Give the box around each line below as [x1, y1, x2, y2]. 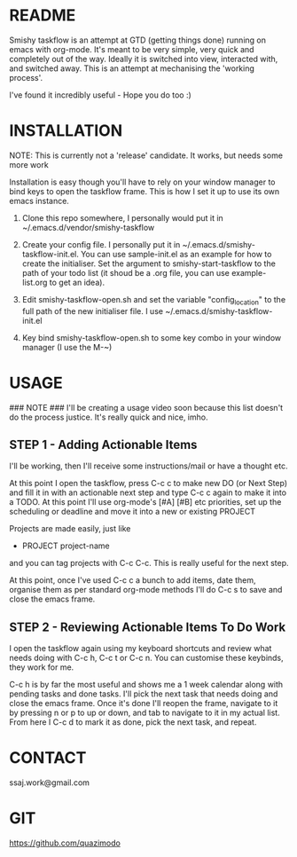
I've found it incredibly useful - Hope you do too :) [9, 90, 192, 100]
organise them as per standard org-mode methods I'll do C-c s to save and [9, 585, 283, 595]
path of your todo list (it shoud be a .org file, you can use [21, 267, 231, 278]
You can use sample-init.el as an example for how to [81, 248, 272, 259]
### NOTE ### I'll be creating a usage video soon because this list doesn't [9, 402, 284, 413]
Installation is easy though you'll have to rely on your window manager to [9, 177, 276, 187]
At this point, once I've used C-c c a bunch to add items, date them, [9, 575, 256, 586]
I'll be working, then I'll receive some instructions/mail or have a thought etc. [9, 460, 288, 471]
